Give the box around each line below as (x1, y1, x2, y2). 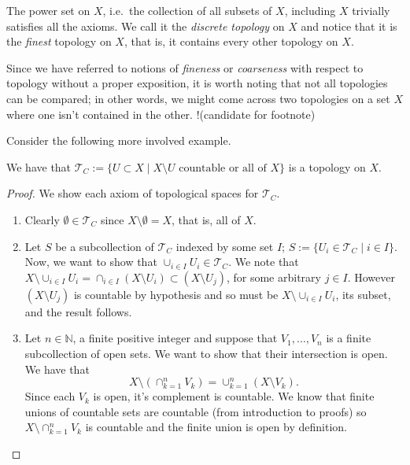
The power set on (6, 2, 90, 18)
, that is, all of (172, 211, 241, 227)
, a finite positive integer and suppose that (72, 330, 278, 346)
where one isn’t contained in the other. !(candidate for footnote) (6, 105, 316, 122)
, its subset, (335, 286, 391, 302)
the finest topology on (6, 33, 112, 50)
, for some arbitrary (226, 268, 321, 285)
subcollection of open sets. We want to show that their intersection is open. (24, 345, 388, 361)
